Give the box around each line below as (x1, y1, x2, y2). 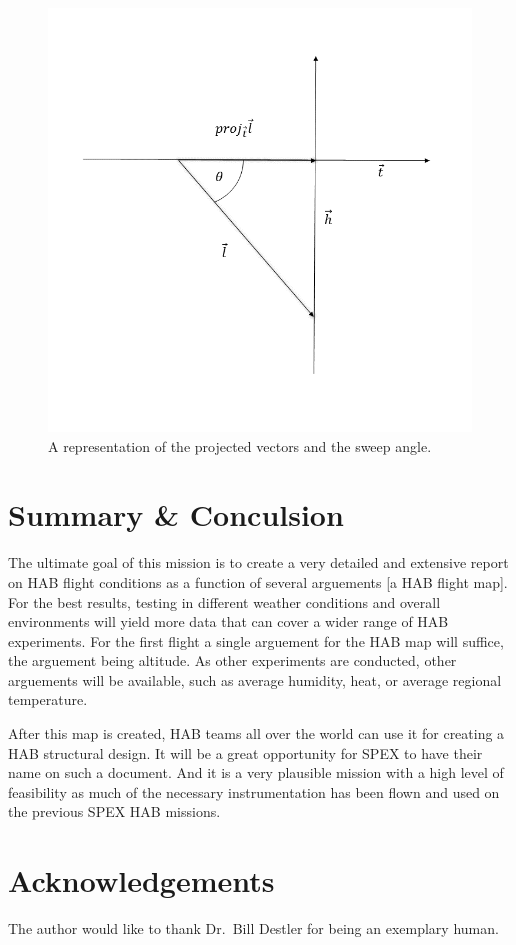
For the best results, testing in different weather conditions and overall (8, 591, 441, 612)
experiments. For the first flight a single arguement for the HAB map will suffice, (8, 630, 504, 651)
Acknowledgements (8, 860, 275, 901)
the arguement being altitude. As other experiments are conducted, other (8, 650, 457, 671)
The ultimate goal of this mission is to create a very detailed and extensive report (8, 552, 509, 573)
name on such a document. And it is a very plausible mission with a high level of (8, 762, 504, 783)
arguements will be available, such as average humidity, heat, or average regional (8, 669, 502, 690)
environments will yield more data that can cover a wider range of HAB (8, 611, 449, 632)
